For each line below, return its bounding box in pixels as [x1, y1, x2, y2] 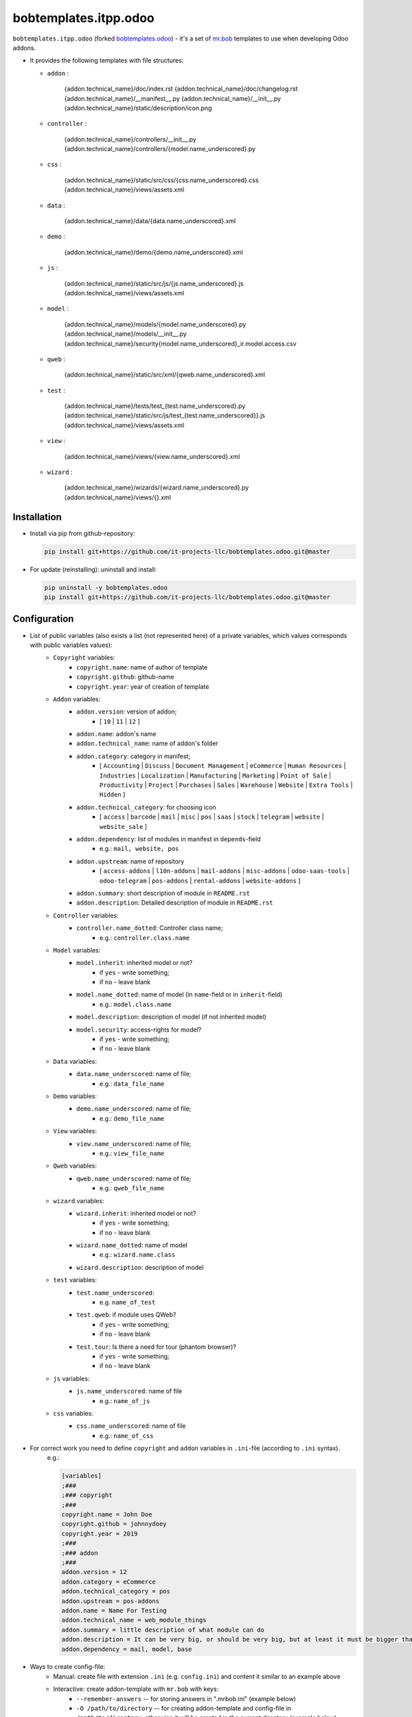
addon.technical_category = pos [61, 1587, 171, 1595]
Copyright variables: [53, 653, 115, 662]
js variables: [53, 1374, 90, 1383]
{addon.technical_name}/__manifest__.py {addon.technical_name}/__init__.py [64, 94, 282, 102]
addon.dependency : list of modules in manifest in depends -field [76, 835, 261, 843]
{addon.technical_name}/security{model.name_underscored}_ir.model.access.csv [64, 339, 297, 348]
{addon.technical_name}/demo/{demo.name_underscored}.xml [64, 248, 243, 256]
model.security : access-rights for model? [76, 1025, 202, 1034]
